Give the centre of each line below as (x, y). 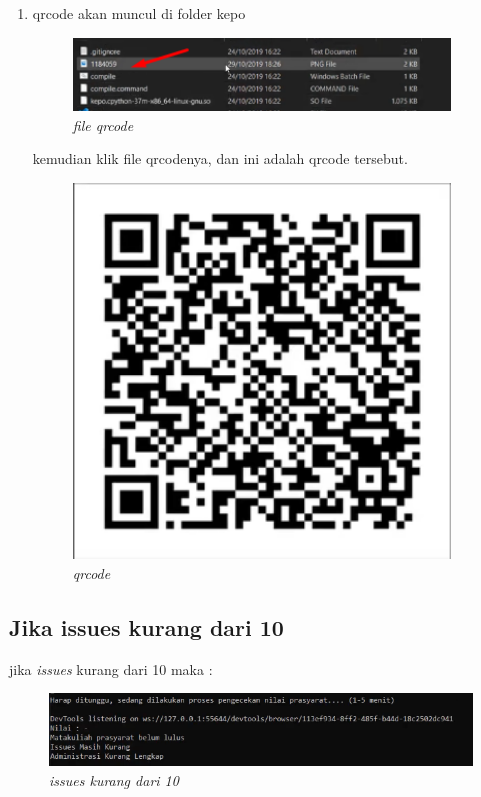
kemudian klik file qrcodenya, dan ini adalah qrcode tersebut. (220, 158)
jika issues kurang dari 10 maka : (111, 668)
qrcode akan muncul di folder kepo (139, 13)
